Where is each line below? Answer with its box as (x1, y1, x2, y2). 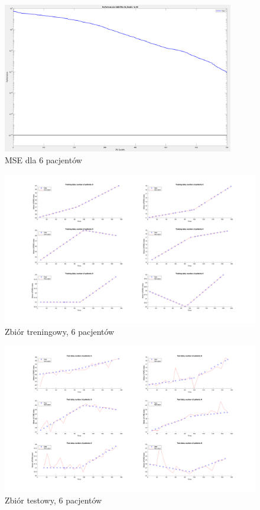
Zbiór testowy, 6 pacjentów (5, 493, 102, 506)
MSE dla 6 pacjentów (5, 154, 82, 166)
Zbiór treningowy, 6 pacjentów (5, 325, 115, 337)
